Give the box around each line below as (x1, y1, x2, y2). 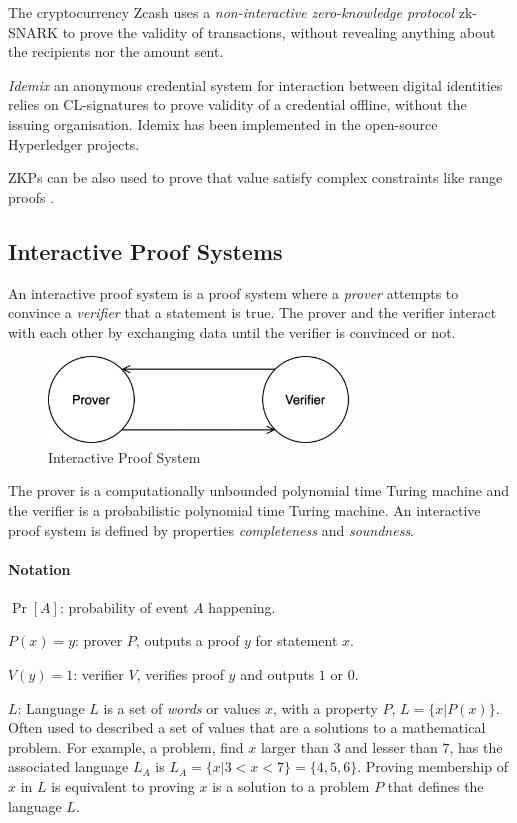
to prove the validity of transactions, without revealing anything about (62, 21, 496, 42)
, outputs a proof (135, 630, 240, 651)
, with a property (273, 697, 378, 718)
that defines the (387, 776, 484, 797)
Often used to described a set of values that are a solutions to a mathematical (8, 717, 486, 738)
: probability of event (59, 596, 189, 617)
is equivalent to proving (51, 776, 195, 797)
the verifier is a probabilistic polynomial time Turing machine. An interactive (8, 499, 481, 520)
